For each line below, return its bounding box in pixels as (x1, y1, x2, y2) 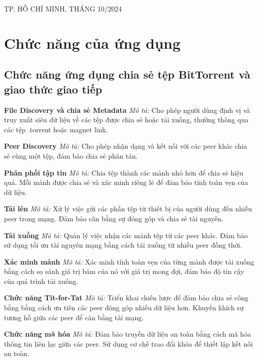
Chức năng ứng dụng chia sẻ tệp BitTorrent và (4, 67, 251, 82)
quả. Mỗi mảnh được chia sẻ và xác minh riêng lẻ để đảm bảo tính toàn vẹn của (4, 177, 248, 187)
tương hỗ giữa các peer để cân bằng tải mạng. (4, 312, 144, 322)
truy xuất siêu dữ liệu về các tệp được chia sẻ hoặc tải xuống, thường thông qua (4, 114, 249, 125)
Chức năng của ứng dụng (4, 32, 181, 53)
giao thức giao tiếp (4, 81, 102, 96)
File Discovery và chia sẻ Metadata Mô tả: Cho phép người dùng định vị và (4, 104, 251, 115)
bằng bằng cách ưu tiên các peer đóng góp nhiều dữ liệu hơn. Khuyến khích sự (4, 302, 244, 313)
